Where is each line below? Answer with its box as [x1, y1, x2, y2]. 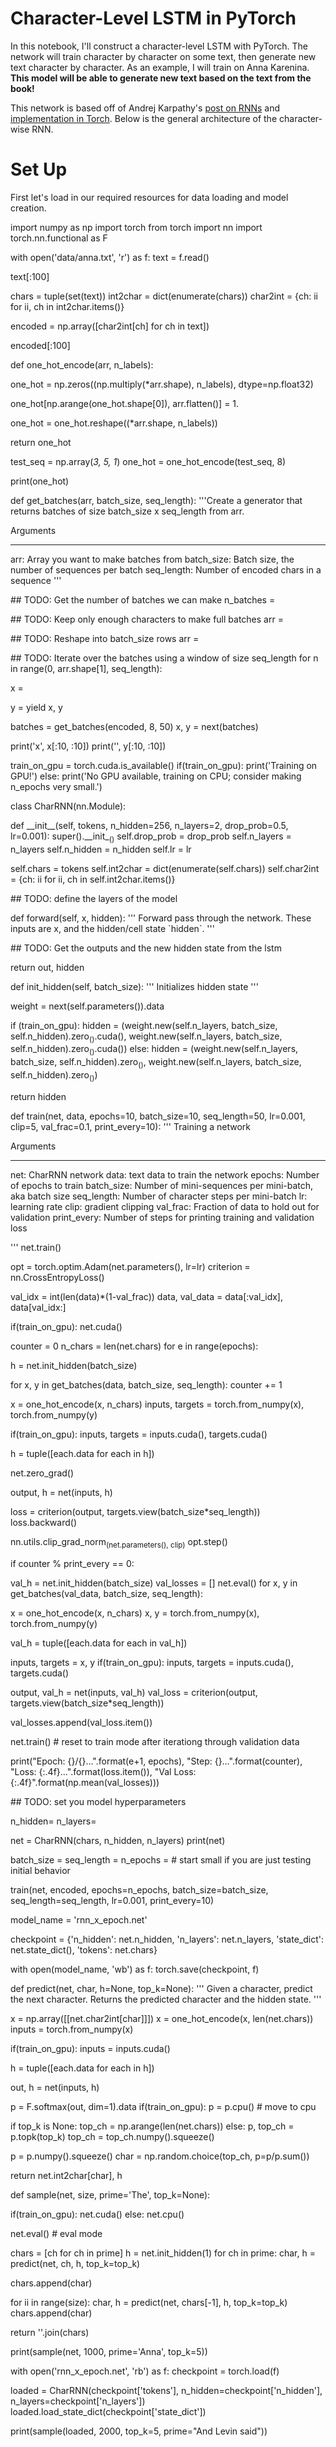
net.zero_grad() [10, 1467, 75, 1479]
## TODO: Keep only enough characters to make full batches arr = [10, 613, 284, 625]
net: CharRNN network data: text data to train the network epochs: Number [10, 1168, 320, 1181]
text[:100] [10, 270, 50, 282]
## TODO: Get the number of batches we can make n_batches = [10, 593, 276, 606]
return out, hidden [10, 961, 85, 973]
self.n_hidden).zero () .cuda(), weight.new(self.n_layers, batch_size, [10, 1030, 283, 1044]
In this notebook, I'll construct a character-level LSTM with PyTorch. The [10, 40, 308, 52]
